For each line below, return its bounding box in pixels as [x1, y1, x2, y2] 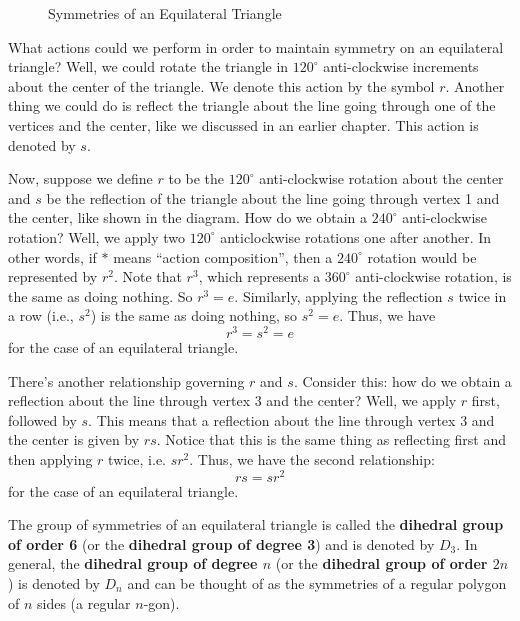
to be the [168, 168, 225, 189]
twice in [458, 285, 507, 306]
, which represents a [198, 266, 321, 287]
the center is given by [8, 429, 140, 450]
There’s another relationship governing [8, 370, 245, 391]
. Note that [113, 266, 182, 287]
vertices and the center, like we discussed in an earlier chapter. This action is [8, 114, 479, 135]
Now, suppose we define [8, 168, 153, 189]
